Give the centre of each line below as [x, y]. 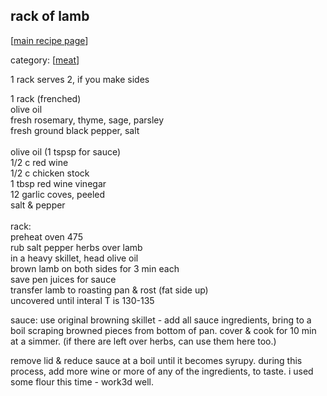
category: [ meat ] [45, 60]
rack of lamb [50, 16]
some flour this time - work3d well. [82, 381]
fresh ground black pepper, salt [75, 130]
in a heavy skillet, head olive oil [74, 258]
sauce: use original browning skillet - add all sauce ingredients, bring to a [161, 320]
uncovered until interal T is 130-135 [82, 300]
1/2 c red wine [39, 162]
